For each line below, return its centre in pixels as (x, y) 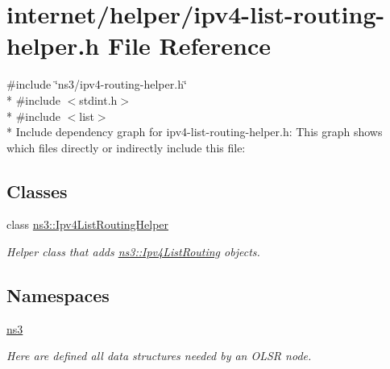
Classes (37, 191)
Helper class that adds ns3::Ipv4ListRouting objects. (133, 252)
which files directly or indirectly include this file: (126, 147)
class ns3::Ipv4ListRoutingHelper (88, 224)
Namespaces (58, 295)
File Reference (189, 46)
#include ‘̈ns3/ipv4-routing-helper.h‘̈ (97, 84)
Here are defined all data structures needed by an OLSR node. (159, 356)
